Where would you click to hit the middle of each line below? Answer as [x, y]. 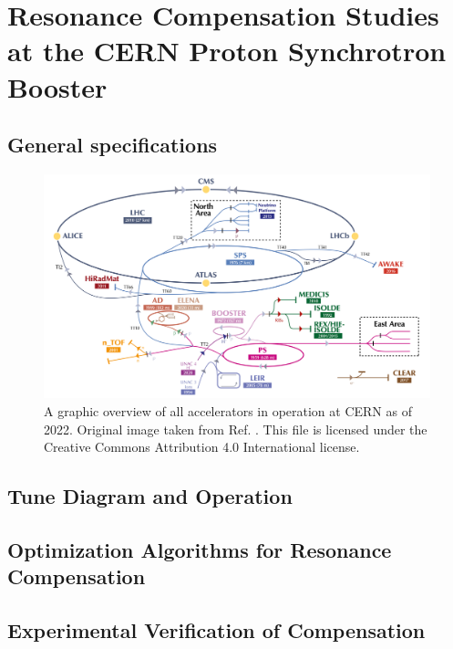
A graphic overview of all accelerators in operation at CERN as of [228, 411]
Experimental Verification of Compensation [216, 630]
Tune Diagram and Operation [150, 496]
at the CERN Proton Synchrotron [227, 51]
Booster [57, 86]
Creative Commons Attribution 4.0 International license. [202, 447]
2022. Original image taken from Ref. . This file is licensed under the [236, 429]
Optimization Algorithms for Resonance [200, 550]
